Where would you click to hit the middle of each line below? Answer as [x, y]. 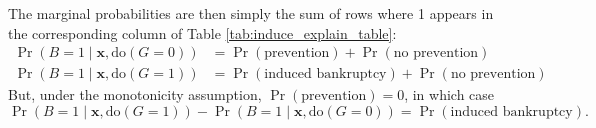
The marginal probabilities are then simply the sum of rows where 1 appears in [251, 13]
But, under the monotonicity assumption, [135, 94]
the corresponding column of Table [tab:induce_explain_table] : [202, 32]
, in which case [449, 94]
